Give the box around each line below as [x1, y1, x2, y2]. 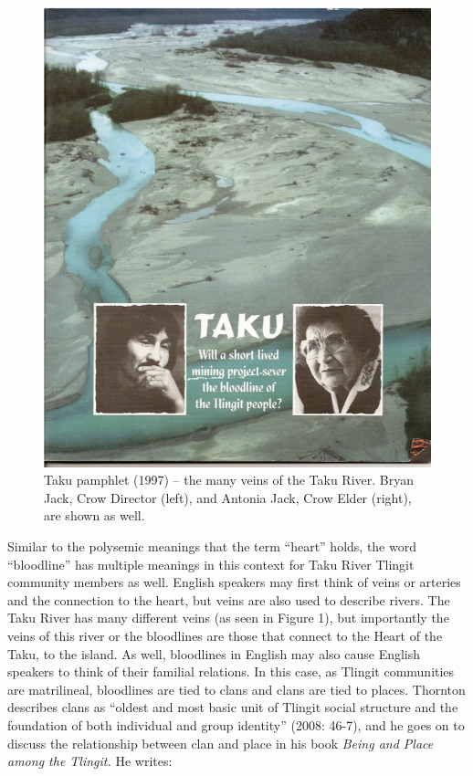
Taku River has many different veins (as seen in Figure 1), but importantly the [7, 608, 449, 627]
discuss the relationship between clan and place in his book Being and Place [7, 733, 434, 752]
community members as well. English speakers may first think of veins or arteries [7, 572, 461, 592]
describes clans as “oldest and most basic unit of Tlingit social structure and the [7, 697, 458, 717]
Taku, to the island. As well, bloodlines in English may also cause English [7, 644, 421, 663]
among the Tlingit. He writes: [7, 751, 173, 771]
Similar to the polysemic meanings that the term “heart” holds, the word [7, 536, 416, 555]
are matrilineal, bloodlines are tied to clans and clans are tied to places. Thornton [7, 679, 466, 698]
